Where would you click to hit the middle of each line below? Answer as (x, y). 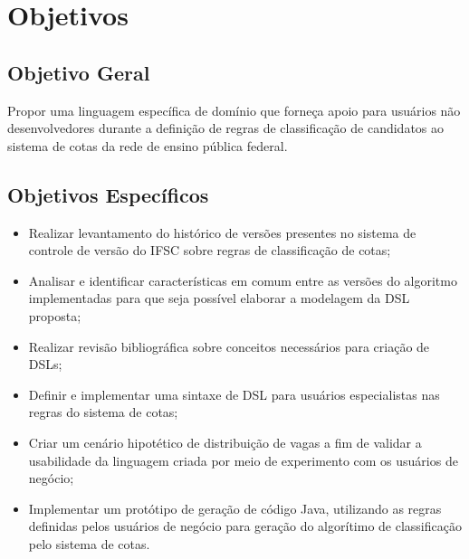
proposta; (55, 315)
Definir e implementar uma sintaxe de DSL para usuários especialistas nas (234, 394)
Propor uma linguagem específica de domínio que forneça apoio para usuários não (234, 110)
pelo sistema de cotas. (89, 543)
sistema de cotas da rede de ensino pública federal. (148, 145)
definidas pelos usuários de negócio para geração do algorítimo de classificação (245, 526)
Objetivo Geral (79, 72)
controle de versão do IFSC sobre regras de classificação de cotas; (210, 250)
